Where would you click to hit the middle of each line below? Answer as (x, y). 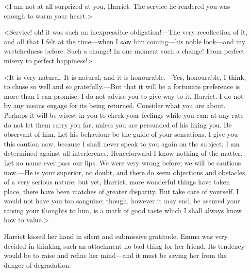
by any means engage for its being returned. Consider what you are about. (115, 105)
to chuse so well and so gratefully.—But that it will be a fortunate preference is (122, 86)
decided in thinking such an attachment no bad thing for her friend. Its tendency (124, 246)
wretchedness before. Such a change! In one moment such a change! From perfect (124, 51)
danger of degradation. (38, 264)
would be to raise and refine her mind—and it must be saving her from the (115, 255)
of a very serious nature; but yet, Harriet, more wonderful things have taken (117, 182)
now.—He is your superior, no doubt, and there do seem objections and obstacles (125, 172)
